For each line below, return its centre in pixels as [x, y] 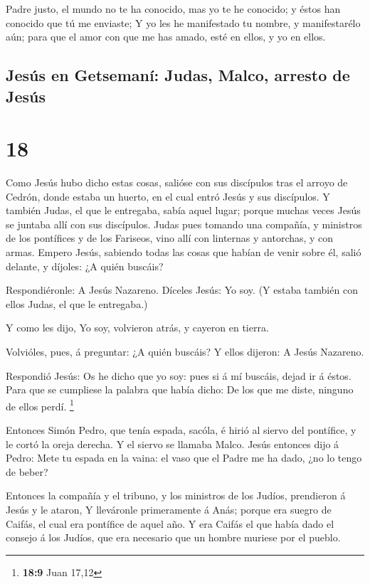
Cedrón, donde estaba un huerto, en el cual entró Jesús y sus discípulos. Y [168, 196]
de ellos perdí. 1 [40, 405]
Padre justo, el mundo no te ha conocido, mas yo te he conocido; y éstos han [173, 9]
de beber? [27, 471]
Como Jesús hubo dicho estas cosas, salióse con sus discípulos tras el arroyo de [177, 182]
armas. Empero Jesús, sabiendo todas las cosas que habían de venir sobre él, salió [184, 252]
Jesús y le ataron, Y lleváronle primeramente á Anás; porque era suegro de [169, 510]
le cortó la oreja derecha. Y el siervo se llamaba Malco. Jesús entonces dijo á [173, 444]
